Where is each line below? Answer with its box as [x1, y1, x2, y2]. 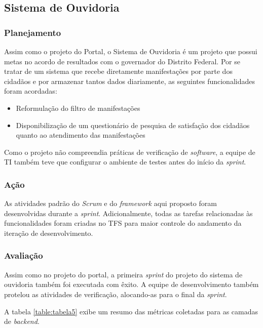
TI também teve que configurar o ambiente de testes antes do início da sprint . [4, 156, 246, 167]
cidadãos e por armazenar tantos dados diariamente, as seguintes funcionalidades [4, 75, 255, 86]
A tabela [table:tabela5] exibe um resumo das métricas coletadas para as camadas [4, 306, 258, 316]
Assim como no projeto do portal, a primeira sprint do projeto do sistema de [4, 269, 243, 279]
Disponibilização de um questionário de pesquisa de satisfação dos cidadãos [16, 119, 250, 130]
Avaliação [4, 249, 43, 262]
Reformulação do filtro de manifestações [16, 102, 140, 113]
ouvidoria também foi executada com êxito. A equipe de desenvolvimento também [4, 279, 259, 290]
